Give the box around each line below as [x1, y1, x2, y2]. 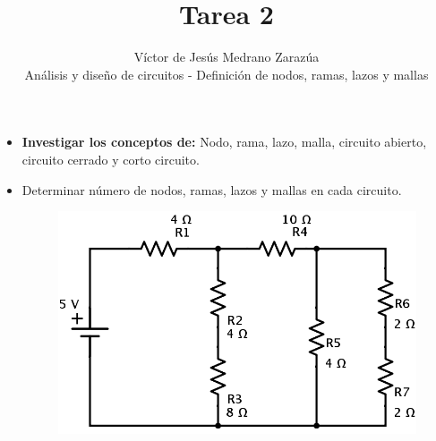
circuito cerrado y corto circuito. [21, 149, 200, 168]
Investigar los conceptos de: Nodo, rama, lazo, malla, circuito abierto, [21, 132, 427, 151]
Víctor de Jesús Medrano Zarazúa [133, 47, 320, 66]
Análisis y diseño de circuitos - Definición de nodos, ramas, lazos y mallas [24, 64, 429, 83]
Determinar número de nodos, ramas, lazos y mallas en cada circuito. [21, 180, 402, 199]
